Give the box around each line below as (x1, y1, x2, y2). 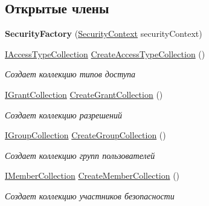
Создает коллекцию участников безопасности (5, 189, 175, 202)
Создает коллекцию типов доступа (5, 68, 136, 80)
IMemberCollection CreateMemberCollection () (5, 169, 180, 182)
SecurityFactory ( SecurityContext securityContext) (5, 27, 202, 40)
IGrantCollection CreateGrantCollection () (5, 88, 163, 100)
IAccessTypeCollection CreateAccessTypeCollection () (5, 47, 205, 60)
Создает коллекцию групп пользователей (5, 149, 155, 161)
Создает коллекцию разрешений (5, 108, 123, 121)
